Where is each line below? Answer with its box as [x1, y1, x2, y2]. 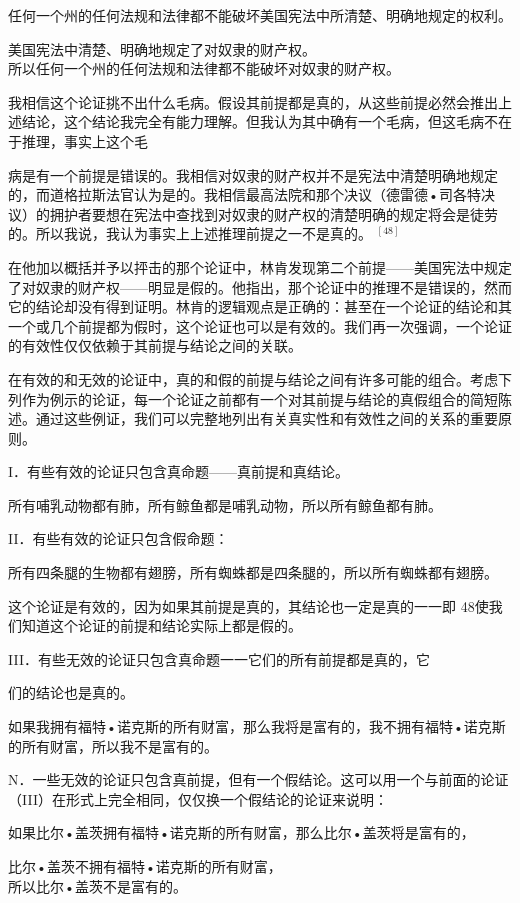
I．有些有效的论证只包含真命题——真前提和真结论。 [8, 461, 350, 482]
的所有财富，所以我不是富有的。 [8, 735, 218, 756]
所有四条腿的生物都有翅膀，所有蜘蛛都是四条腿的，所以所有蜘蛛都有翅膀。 [8, 562, 498, 583]
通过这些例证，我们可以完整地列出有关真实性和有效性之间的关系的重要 [35, 408, 498, 429]
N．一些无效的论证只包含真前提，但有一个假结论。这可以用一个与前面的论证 [8, 769, 509, 790]
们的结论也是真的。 [8, 682, 134, 703]
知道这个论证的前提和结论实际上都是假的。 [21, 615, 302, 636]
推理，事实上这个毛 [21, 130, 148, 151]
